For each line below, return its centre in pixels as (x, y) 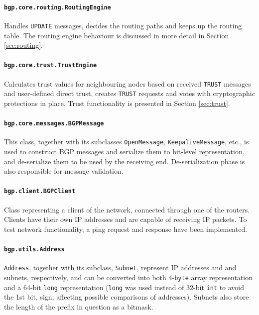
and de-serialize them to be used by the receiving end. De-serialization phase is (125, 161)
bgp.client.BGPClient (40, 191)
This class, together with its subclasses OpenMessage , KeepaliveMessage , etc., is (127, 142)
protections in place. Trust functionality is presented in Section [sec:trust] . (117, 103)
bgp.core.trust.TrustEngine (51, 65)
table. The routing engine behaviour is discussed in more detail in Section (117, 35)
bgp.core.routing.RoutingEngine (58, 7)
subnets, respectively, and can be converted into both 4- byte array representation (128, 277)
